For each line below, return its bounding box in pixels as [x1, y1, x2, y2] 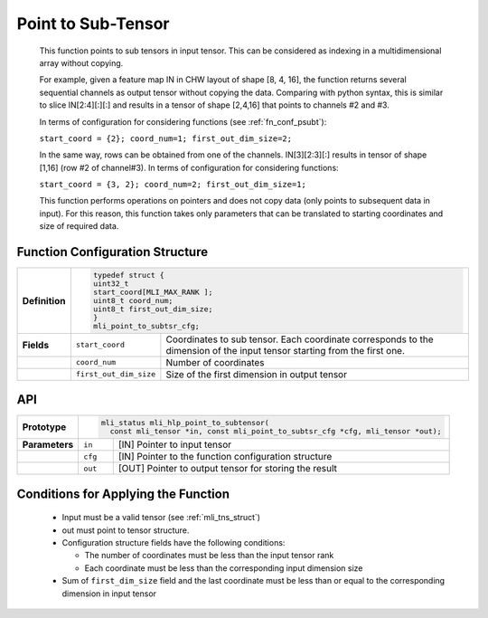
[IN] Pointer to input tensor [117, 439, 232, 452]
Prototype [22, 421, 67, 433]
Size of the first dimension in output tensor [165, 367, 348, 380]
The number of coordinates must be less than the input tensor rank [84, 550, 334, 561]
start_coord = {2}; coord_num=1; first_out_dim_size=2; [39, 133, 293, 144]
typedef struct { [93, 271, 164, 280]
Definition [22, 294, 66, 307]
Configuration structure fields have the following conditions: [61, 537, 286, 548]
